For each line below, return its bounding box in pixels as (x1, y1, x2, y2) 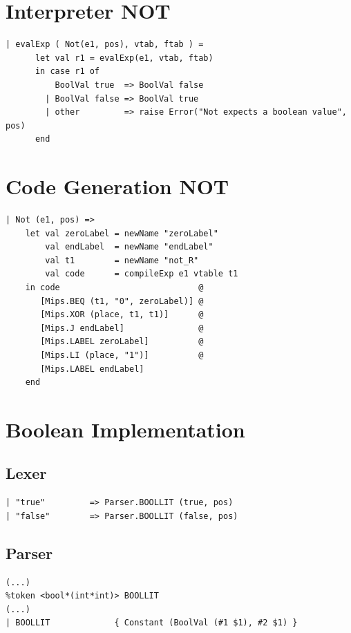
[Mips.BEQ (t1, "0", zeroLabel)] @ (40, 296, 204, 306)
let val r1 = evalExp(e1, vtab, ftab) (35, 53, 214, 63)
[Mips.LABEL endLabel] (40, 363, 144, 374)
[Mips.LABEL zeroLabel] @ (40, 337, 204, 347)
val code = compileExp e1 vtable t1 (45, 269, 238, 279)
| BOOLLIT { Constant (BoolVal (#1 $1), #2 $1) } (6, 618, 298, 628)
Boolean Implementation (6, 415, 245, 443)
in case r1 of (35, 66, 100, 77)
